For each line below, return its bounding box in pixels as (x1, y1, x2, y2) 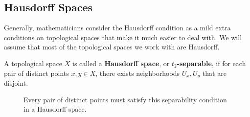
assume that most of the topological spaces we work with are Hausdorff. (4, 42, 220, 52)
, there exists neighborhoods (95, 68, 180, 78)
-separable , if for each (177, 58, 246, 68)
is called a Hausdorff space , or (72, 58, 170, 68)
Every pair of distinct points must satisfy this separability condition (23, 94, 227, 104)
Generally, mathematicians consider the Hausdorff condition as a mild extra (4, 23, 231, 33)
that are (202, 68, 227, 78)
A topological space (4, 58, 63, 68)
